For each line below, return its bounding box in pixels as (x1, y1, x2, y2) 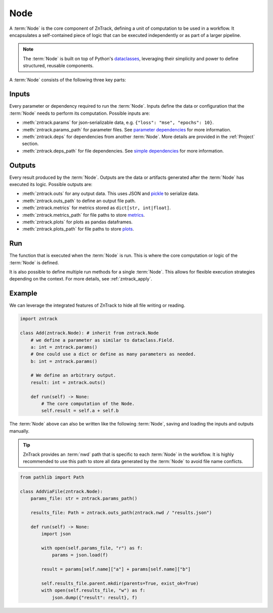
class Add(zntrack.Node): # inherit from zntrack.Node (20, 330, 159, 336)
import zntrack (20, 316, 58, 322)
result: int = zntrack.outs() (30, 380, 106, 385)
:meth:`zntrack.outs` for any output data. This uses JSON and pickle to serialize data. (22, 191, 199, 197)
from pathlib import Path (20, 474, 84, 480)
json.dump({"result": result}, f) (52, 594, 138, 600)
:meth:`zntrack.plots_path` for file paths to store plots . (22, 226, 134, 232)
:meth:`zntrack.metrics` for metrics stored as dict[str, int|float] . (22, 205, 171, 211)
